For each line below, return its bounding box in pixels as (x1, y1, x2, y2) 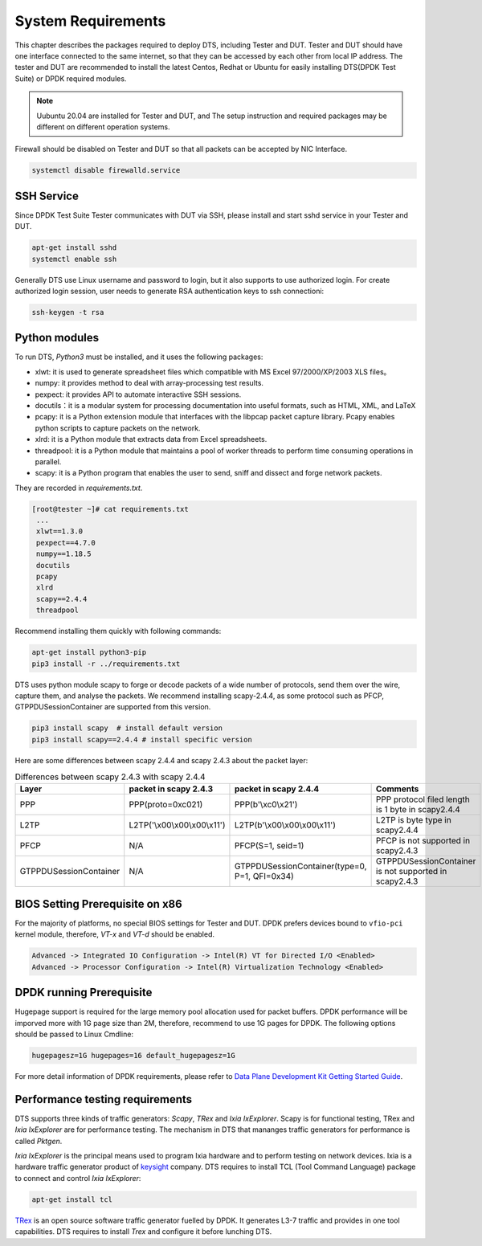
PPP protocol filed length (375, 794, 470, 805)
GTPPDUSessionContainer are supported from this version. (14, 702, 211, 712)
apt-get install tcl (31, 1195, 112, 1204)
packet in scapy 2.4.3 (129, 783, 214, 795)
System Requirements (14, 12, 166, 30)
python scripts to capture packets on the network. (35, 423, 201, 433)
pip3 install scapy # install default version (31, 724, 223, 733)
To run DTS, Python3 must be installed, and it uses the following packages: (14, 352, 263, 362)
